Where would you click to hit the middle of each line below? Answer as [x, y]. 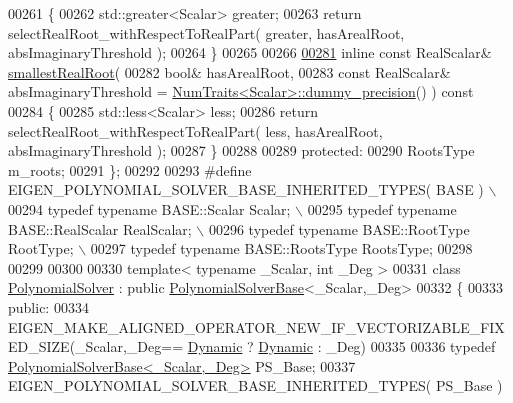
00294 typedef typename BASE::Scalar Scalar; [149, 208]
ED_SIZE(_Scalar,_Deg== [96, 346]
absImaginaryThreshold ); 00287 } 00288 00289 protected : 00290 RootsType [241, 150]
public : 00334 [48, 306]
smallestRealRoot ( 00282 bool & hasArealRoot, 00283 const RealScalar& [229, 71]
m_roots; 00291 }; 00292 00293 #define [130, 169]
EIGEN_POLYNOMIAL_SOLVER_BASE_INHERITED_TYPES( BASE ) [246, 189]
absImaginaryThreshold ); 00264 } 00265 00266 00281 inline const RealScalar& [250, 52]
